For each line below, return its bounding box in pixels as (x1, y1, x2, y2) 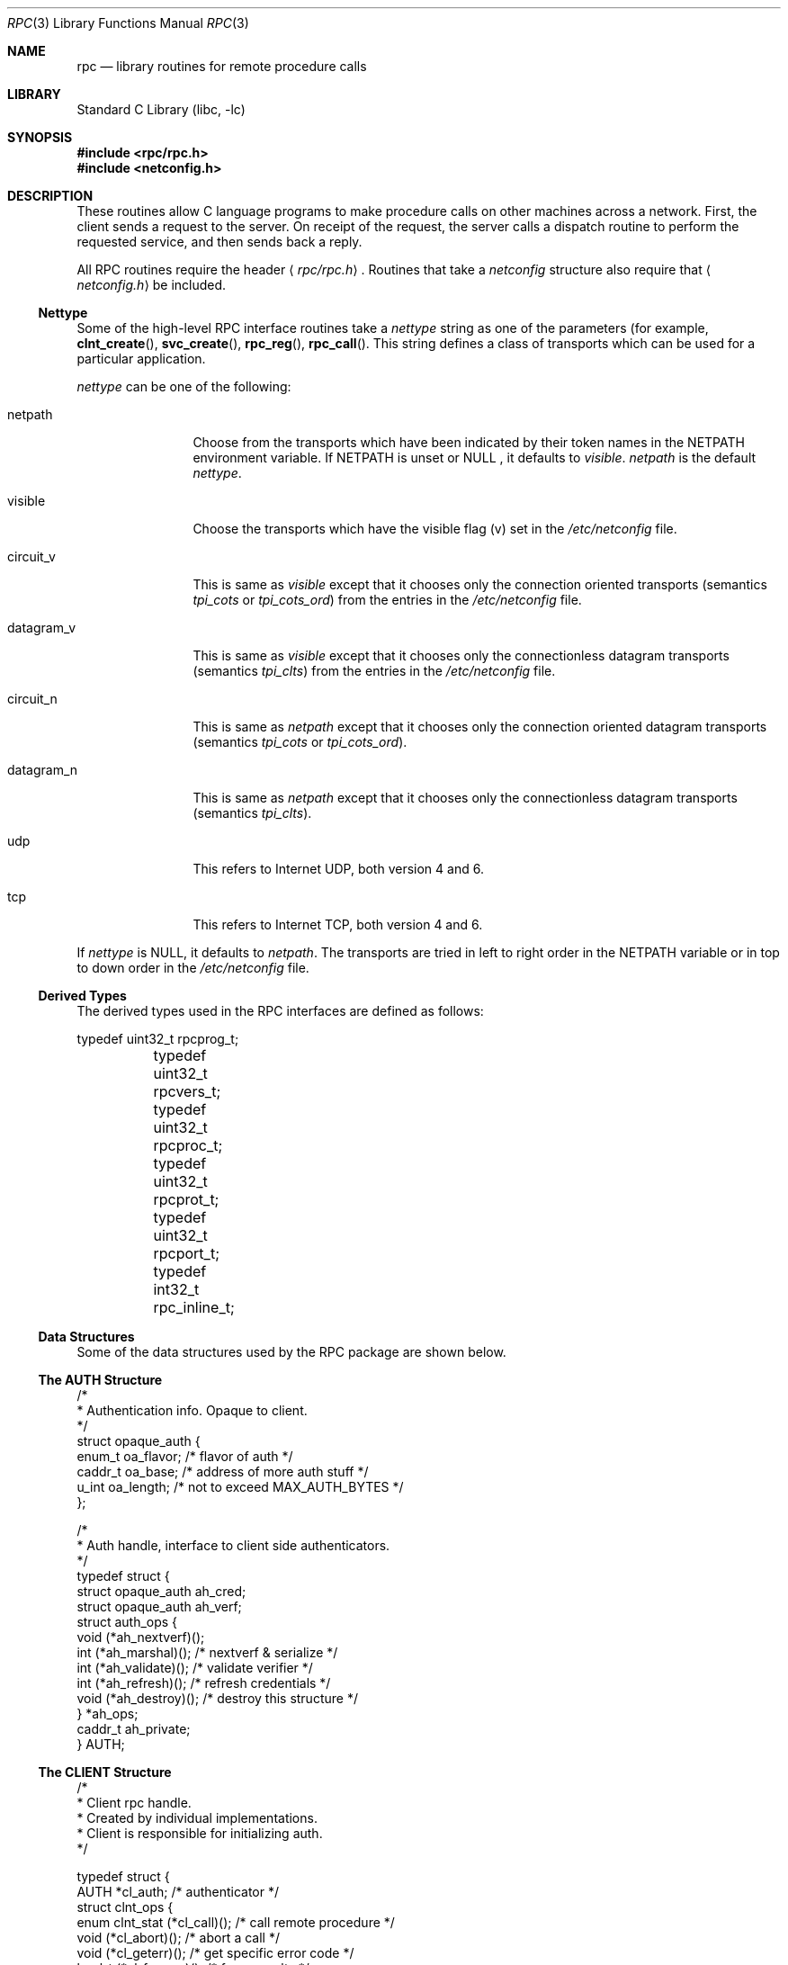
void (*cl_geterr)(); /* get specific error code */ (76, 1945, 354, 1961)
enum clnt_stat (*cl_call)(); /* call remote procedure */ (76, 1915, 395, 1930)
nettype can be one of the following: (76, 379, 291, 394)
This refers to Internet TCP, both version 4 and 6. (193, 917, 483, 932)
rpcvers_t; (153, 1082, 221, 1100)
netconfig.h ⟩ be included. (76, 277, 227, 292)
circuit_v (7, 549, 56, 564)
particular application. (76, 351, 206, 366)
